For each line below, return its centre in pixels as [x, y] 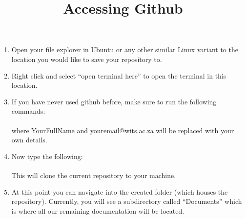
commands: [28, 111]
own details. [29, 140]
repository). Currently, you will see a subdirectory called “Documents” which [127, 201]
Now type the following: [47, 156]
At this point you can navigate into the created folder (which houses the [120, 191]
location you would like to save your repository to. [87, 59]
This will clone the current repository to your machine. [94, 175]
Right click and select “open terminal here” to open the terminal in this [119, 75]
